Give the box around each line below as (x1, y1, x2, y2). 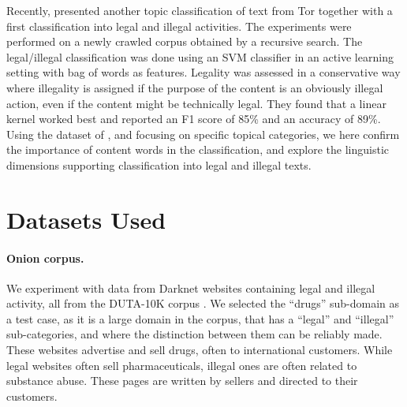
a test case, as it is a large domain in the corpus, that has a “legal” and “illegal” (6, 310, 394, 327)
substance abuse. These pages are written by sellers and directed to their (6, 372, 358, 389)
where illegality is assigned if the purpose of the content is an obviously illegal (6, 79, 383, 95)
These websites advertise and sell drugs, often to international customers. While (6, 342, 393, 358)
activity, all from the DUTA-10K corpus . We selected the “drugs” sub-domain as (6, 295, 400, 312)
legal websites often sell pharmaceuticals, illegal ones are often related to (6, 357, 357, 373)
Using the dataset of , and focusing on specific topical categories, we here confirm (6, 125, 400, 142)
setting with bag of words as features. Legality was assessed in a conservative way (6, 64, 401, 80)
